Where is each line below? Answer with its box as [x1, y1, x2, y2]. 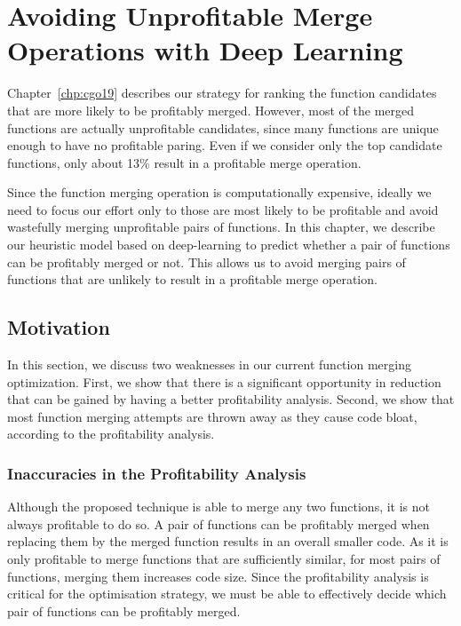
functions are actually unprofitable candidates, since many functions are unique [7, 118, 439, 137]
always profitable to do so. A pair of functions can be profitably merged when [7, 514, 430, 533]
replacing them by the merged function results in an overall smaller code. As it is [7, 532, 449, 551]
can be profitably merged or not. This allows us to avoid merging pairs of [7, 252, 406, 271]
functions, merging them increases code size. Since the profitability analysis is [7, 567, 429, 585]
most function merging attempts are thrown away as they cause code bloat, [7, 407, 417, 425]
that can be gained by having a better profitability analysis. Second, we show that [7, 390, 455, 408]
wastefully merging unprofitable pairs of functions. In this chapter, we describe [7, 218, 435, 236]
